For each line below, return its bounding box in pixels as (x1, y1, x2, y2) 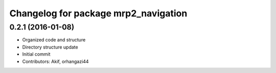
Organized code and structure (22, 37, 86, 43)
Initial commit (22, 51, 51, 57)
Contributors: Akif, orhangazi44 (22, 58, 89, 64)
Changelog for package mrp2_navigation (9, 8, 188, 19)
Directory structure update (22, 44, 79, 50)
